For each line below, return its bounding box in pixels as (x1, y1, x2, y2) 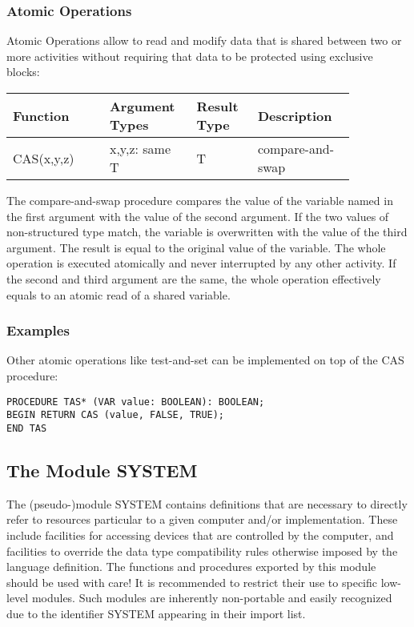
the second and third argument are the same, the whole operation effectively (6, 270, 381, 287)
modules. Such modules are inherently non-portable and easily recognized (31, 589, 392, 606)
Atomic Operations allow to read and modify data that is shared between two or (6, 32, 402, 49)
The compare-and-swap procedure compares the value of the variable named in (6, 192, 393, 208)
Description (257, 106, 332, 125)
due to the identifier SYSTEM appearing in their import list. (6, 605, 306, 621)
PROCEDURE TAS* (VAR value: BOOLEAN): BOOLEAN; (6, 396, 265, 408)
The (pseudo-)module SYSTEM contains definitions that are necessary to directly (6, 495, 408, 512)
